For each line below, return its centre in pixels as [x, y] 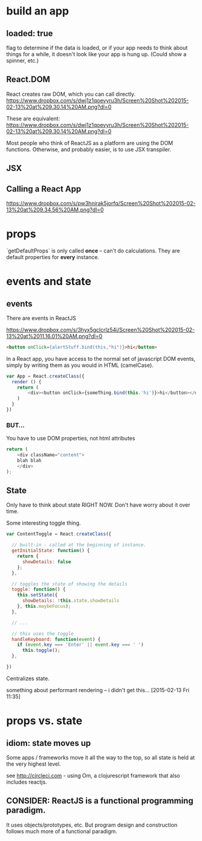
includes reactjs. [27, 782]
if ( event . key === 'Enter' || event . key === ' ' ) [81, 645]
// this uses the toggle [43, 634]
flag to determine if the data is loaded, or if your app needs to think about [97, 48]
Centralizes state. [28, 678]
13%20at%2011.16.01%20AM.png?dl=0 [54, 336]
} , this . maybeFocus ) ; [44, 607]
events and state [49, 282]
